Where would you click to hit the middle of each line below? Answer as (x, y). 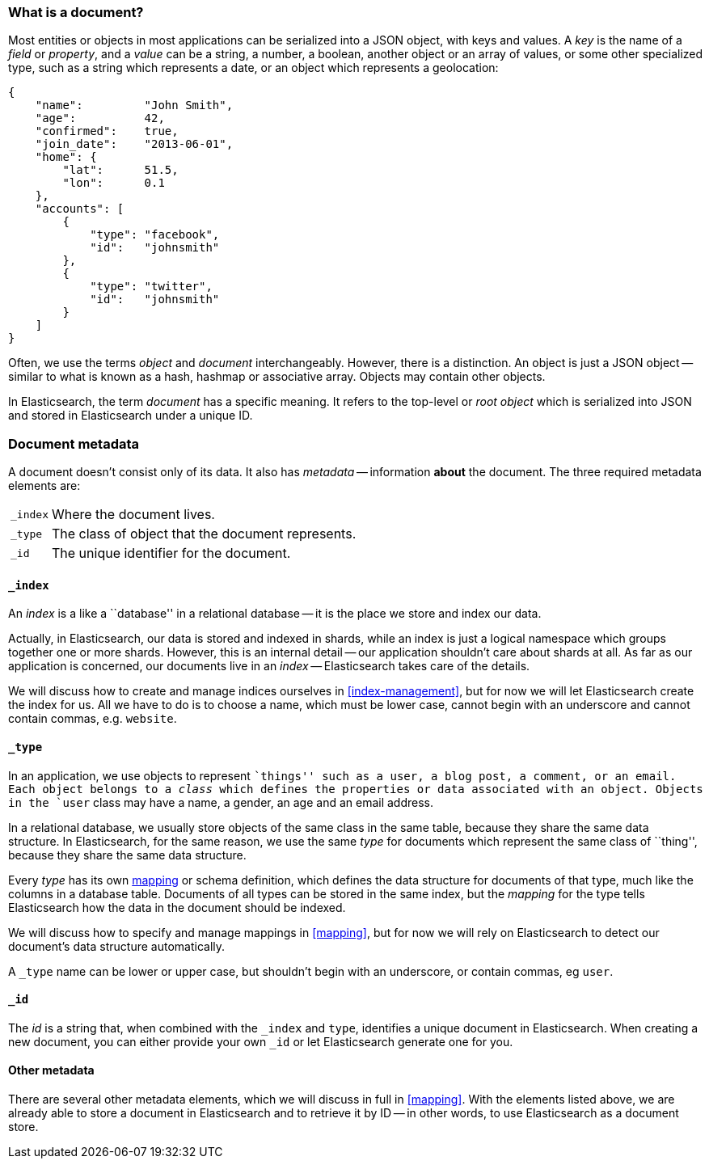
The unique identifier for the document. (171, 553)
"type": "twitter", (151, 287)
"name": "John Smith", (134, 106)
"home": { (66, 157)
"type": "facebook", (155, 235)
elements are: (44, 486)
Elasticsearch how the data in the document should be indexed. (177, 907)
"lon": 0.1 (114, 183)
